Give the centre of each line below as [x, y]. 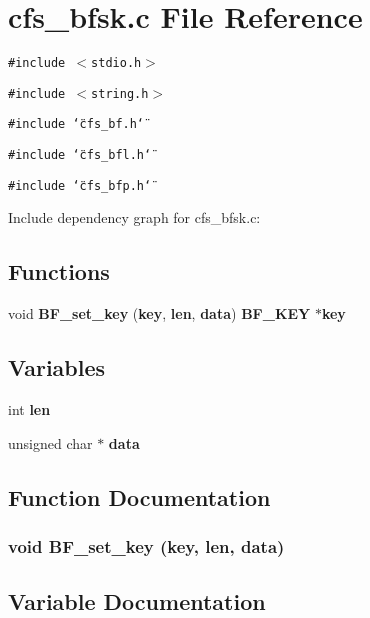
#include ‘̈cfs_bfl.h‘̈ [80, 155]
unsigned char [50, 442]
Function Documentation [139, 496]
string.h [120, 93]
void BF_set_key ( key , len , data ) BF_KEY [159, 313]
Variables [57, 367]
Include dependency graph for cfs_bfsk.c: [134, 217]
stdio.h [116, 63]
